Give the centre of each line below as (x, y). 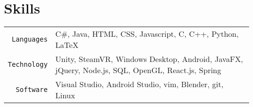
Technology (28, 65)
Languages (30, 39)
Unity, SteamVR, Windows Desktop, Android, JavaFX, (149, 59)
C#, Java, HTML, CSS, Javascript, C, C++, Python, (147, 34)
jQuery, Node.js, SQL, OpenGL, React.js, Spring (138, 70)
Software (32, 90)
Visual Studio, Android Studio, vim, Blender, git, (139, 84)
